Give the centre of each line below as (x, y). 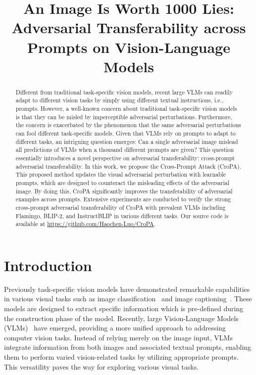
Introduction (48, 265)
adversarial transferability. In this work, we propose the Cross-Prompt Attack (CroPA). (128, 166)
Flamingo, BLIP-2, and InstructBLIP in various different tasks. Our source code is (122, 215)
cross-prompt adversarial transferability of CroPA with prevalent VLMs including (121, 207)
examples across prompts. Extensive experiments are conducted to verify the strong (123, 199)
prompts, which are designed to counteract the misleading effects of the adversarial (122, 182)
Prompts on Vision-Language (129, 47)
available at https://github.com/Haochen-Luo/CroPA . (86, 224)
